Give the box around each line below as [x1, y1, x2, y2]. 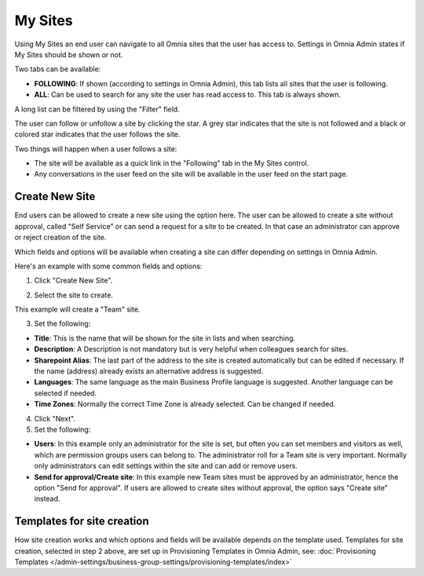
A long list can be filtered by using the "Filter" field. [14, 104, 180, 114]
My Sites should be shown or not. [14, 49, 123, 59]
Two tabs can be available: [14, 64, 101, 74]
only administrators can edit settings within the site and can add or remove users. [34, 461, 298, 471]
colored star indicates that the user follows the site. [14, 129, 181, 139]
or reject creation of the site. [14, 232, 107, 242]
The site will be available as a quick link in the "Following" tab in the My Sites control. [34, 159, 309, 168]
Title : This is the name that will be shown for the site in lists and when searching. [34, 334, 296, 343]
